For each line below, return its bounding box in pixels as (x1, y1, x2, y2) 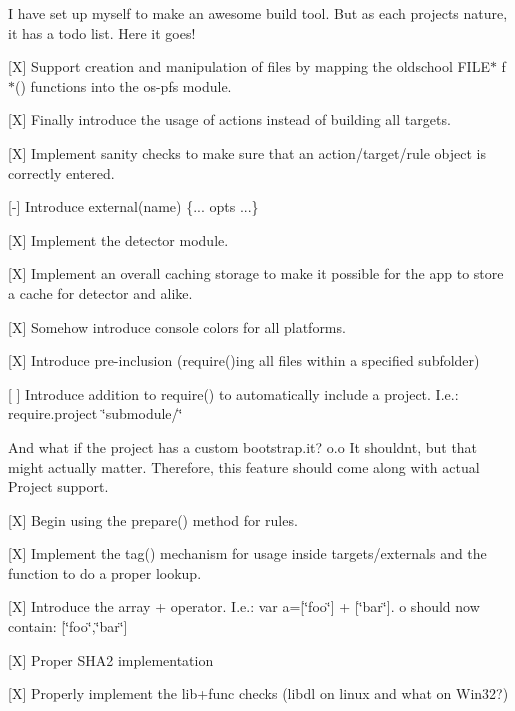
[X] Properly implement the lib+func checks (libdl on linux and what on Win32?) (8, 683, 509, 704)
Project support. (8, 476, 109, 497)
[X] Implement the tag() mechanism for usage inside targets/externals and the (8, 543, 487, 564)
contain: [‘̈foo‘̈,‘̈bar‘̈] (8, 616, 128, 637)
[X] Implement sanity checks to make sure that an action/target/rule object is (8, 142, 486, 163)
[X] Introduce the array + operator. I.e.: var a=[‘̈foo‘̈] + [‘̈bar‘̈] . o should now (8, 596, 480, 617)
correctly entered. (8, 162, 115, 183)
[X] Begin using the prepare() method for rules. (8, 509, 298, 530)
